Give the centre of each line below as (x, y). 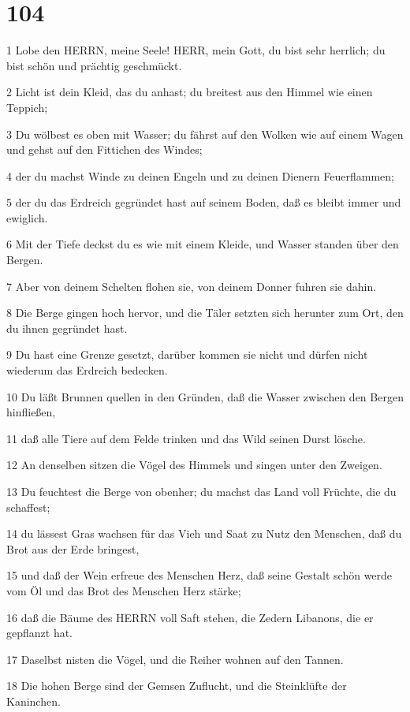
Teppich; (27, 107)
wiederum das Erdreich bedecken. (87, 370)
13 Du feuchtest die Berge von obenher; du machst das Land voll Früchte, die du (201, 491)
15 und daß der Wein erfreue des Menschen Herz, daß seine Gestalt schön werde (199, 575)
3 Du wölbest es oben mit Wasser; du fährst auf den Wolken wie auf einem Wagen (205, 134)
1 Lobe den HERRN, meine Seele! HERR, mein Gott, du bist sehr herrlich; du (196, 50)
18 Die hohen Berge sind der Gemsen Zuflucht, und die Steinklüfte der (177, 686)
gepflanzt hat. (40, 633)
